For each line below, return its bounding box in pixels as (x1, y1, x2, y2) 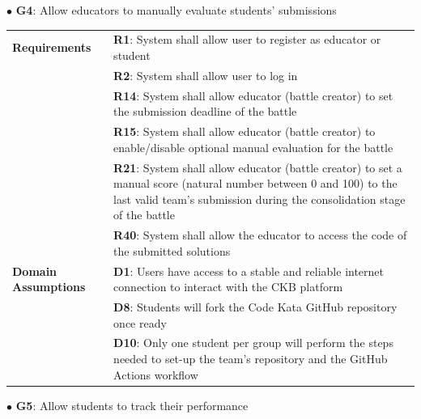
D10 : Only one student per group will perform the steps (113, 334, 393, 351)
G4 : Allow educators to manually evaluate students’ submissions (15, 2, 337, 18)
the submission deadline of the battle (113, 103, 297, 120)
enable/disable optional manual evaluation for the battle (113, 138, 393, 155)
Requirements (12, 39, 91, 56)
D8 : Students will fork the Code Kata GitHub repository (113, 298, 398, 315)
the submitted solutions (113, 242, 231, 259)
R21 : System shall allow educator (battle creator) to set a (113, 159, 402, 176)
